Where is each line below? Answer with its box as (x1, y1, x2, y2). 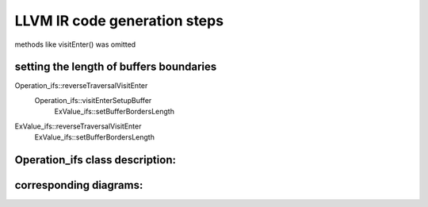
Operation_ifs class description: (14, 153, 176, 167)
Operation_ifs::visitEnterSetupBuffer (34, 95, 152, 105)
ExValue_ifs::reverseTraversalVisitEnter (14, 121, 142, 131)
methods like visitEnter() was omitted (14, 40, 136, 49)
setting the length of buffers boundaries (14, 60, 217, 74)
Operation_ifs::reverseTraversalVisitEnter (14, 81, 148, 90)
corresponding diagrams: (14, 178, 143, 192)
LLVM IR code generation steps (14, 12, 224, 29)
